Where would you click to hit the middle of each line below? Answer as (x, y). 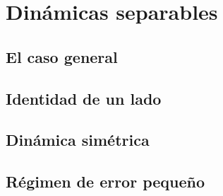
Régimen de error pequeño (106, 181)
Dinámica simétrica (78, 140)
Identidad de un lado (84, 98)
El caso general (62, 56)
